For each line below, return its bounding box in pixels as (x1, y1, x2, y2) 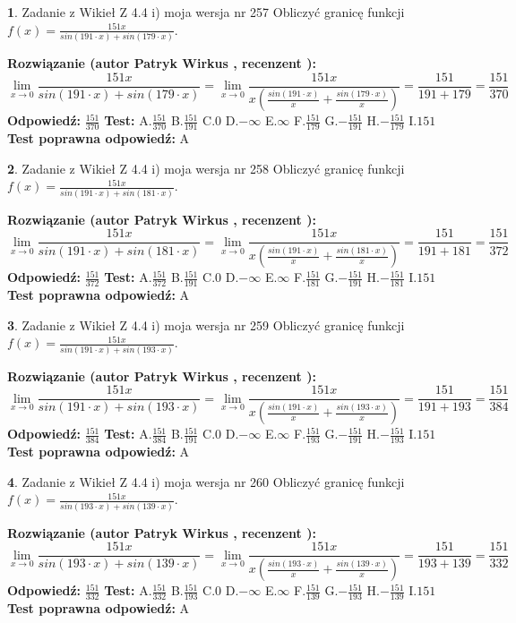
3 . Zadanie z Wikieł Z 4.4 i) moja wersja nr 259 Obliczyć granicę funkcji (7, 315, 405, 334)
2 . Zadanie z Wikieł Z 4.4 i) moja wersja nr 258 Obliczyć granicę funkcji (7, 158, 405, 177)
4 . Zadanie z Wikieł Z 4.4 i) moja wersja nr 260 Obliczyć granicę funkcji (7, 472, 405, 491)
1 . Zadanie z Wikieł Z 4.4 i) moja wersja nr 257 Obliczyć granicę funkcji (7, 3, 405, 21)
